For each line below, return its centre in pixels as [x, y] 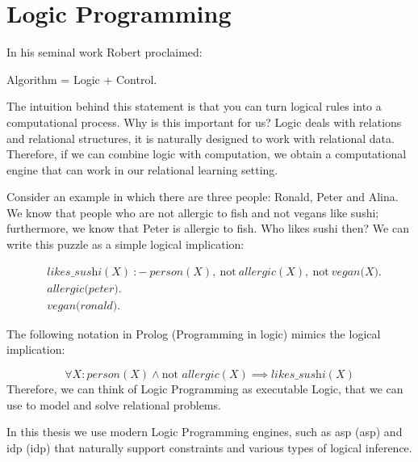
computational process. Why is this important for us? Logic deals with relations [204, 122]
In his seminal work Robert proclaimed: [104, 52]
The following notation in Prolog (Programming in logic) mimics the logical [194, 333]
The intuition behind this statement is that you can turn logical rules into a [194, 106]
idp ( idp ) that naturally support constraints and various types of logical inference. [209, 447]
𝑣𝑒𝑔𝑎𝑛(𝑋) [355, 272]
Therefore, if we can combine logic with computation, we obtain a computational [207, 154]
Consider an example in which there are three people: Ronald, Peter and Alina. [203, 197]
